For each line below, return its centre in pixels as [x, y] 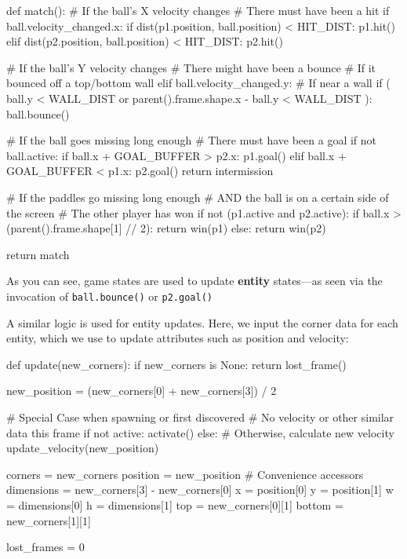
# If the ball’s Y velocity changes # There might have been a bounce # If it [191, 67]
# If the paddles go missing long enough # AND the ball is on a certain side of [198, 197]
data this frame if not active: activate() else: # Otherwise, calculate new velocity [200, 432]
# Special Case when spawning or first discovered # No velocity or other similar [200, 417]
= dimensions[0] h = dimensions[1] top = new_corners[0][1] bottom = [175, 504]
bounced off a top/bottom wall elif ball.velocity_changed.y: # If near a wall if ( [198, 83]
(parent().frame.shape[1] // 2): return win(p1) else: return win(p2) [166, 228]
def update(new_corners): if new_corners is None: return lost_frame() [176, 364]
